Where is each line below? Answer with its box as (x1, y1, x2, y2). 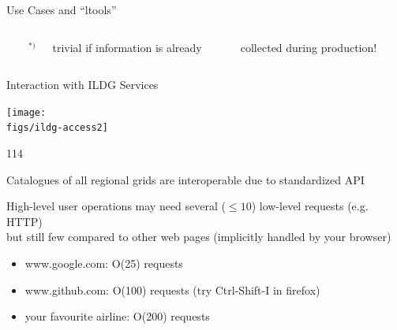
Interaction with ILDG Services (6, 76, 159, 93)
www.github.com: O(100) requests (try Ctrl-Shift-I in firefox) (24, 281, 320, 298)
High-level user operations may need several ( (6, 198, 226, 214)
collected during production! (240, 39, 377, 55)
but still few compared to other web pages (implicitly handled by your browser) (6, 228, 391, 245)
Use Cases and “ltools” (6, 2, 117, 17)
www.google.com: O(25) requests (24, 255, 183, 272)
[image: (6, 106, 47, 118)
